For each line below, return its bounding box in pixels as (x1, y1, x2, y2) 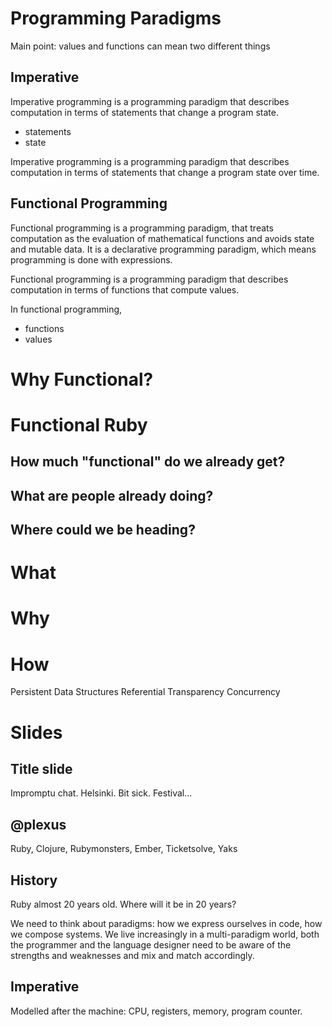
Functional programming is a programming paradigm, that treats (10, 222, 274, 234)
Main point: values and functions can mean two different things (10, 40, 271, 52)
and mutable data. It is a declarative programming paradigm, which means (10, 243, 317, 255)
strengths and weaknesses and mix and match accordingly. (10, 950, 255, 962)
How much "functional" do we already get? (10, 453, 286, 471)
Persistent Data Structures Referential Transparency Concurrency (10, 686, 281, 698)
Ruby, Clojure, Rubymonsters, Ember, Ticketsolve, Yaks (10, 843, 238, 855)
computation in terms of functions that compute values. (10, 283, 240, 296)
